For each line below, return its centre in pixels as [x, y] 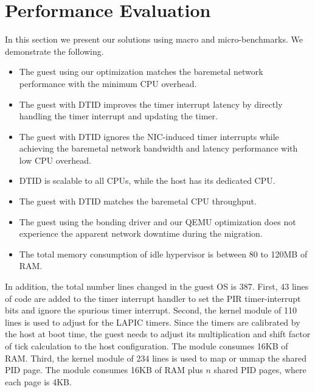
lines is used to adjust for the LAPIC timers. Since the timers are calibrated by [153, 322]
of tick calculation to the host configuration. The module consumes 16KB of [147, 346]
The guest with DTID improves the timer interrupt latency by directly [151, 104]
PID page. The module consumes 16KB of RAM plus [104, 370]
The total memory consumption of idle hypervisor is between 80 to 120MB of [163, 254]
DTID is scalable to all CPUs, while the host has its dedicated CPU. [147, 180]
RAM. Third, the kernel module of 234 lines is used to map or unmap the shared [156, 358]
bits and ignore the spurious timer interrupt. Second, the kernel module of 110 [151, 310]
